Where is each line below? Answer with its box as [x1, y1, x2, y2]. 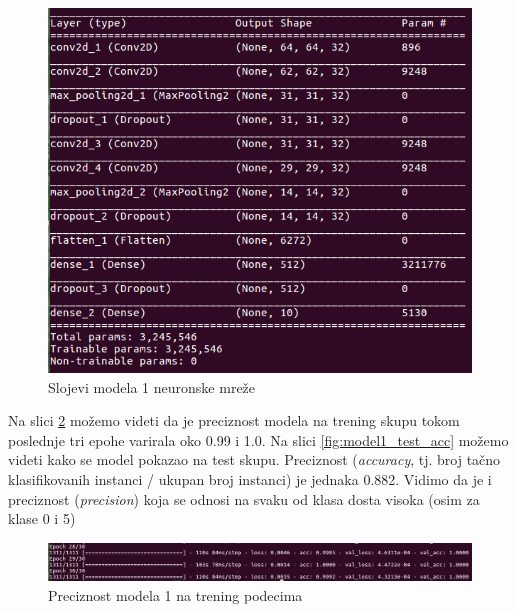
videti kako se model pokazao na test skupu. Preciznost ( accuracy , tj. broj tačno [8, 449, 501, 470]
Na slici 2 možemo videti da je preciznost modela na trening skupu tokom [8, 410, 460, 431]
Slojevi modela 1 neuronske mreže [48, 376, 256, 397]
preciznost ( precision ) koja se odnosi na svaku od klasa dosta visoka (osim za [8, 488, 480, 509]
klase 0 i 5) [8, 508, 76, 529]
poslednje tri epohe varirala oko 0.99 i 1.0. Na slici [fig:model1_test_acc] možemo [8, 429, 509, 450]
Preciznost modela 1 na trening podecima [48, 584, 303, 605]
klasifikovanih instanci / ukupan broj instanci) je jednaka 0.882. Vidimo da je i [8, 469, 492, 490]
